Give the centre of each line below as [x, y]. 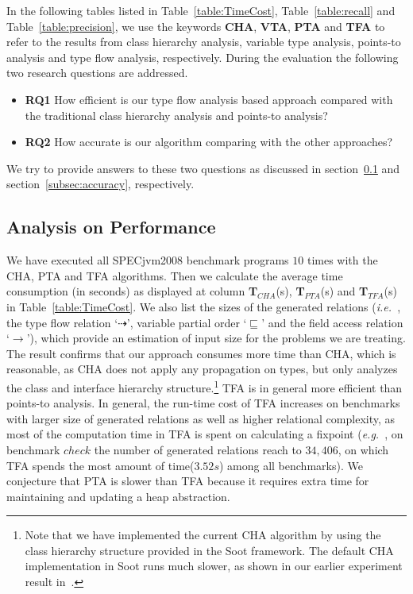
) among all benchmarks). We [291, 465]
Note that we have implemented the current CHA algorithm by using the [203, 535]
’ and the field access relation [332, 322]
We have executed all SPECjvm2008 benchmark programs [148, 260]
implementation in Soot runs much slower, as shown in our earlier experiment [214, 566]
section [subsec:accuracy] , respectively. [100, 184]
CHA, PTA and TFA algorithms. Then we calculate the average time [175, 275]
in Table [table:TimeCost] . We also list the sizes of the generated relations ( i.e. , [204, 306]
